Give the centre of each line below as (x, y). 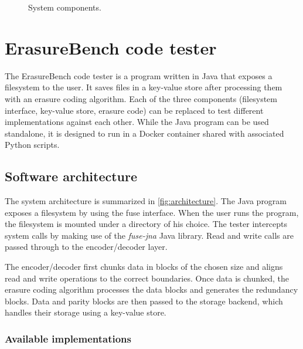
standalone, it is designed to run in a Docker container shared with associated (144, 133)
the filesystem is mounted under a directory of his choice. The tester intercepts (146, 224)
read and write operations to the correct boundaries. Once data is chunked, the (147, 278)
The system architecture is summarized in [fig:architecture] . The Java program (146, 201)
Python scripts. (32, 145)
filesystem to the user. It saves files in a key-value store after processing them (144, 87)
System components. (65, 7)
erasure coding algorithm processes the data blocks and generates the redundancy (151, 289)
